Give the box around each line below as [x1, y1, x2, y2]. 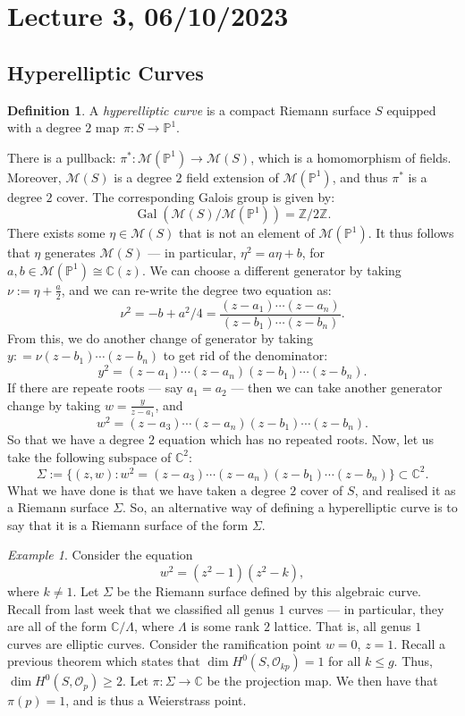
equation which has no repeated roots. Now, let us [158, 430, 435, 449]
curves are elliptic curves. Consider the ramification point [7, 634, 322, 653]
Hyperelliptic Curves [7, 58, 204, 86]
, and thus [332, 167, 388, 186]
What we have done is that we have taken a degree [7, 480, 286, 499]
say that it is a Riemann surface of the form [7, 515, 249, 534]
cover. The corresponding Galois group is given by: [56, 187, 335, 206]
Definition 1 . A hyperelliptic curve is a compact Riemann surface [7, 100, 371, 119]
